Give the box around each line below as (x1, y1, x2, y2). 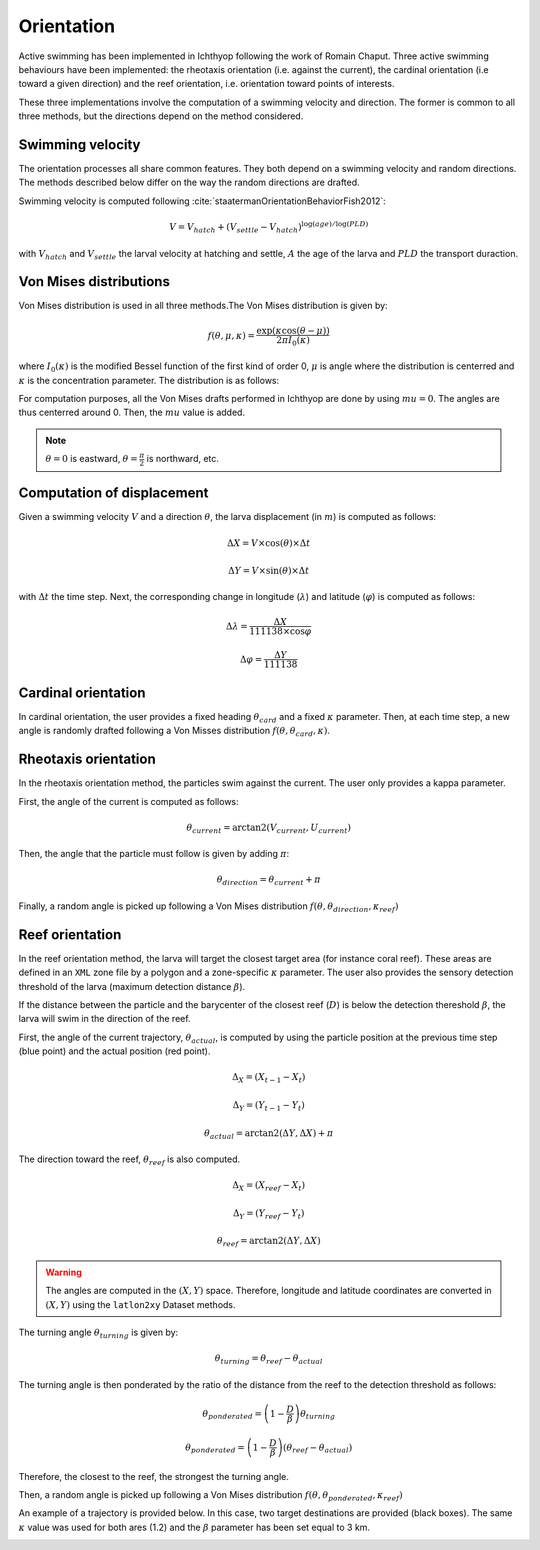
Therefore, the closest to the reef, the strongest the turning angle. (18, 1470, 290, 1482)
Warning (45, 1266, 82, 1278)
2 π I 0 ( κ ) (276, 334, 310, 348)
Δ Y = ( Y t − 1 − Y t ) (232, 1099, 305, 1113)
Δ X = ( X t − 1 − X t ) (231, 1071, 306, 1085)
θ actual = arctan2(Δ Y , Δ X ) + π (203, 1127, 334, 1141)
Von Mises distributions (18, 273, 170, 290)
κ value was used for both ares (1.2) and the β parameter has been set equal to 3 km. (18, 1521, 370, 1533)
